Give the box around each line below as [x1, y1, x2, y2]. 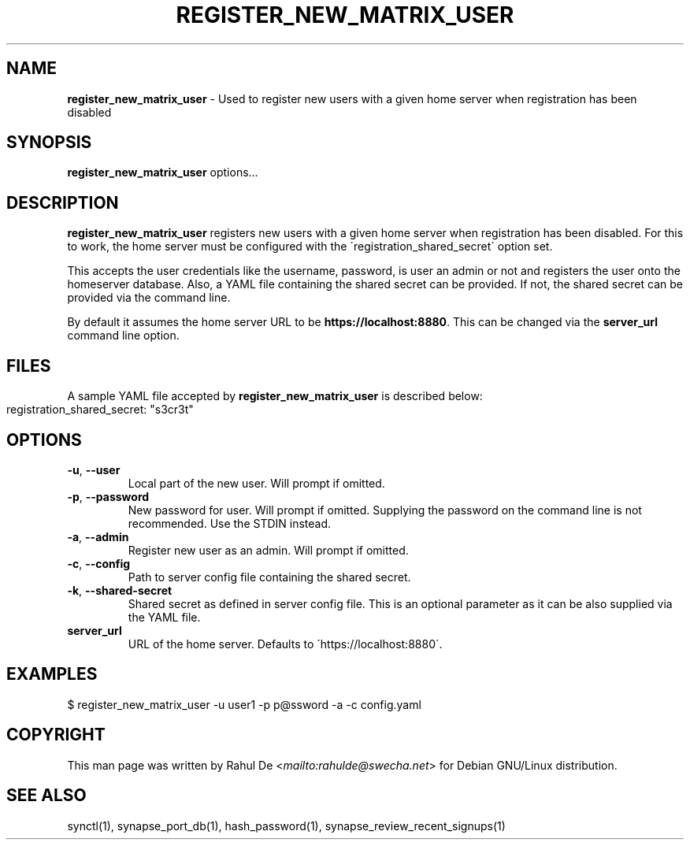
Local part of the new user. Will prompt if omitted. [128, 476, 385, 490]
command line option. [67, 328, 180, 343]
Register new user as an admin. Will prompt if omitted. [128, 543, 409, 557]
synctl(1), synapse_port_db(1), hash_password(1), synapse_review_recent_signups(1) [67, 818, 506, 833]
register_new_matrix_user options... [67, 165, 258, 180]
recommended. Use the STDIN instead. [128, 516, 332, 530]
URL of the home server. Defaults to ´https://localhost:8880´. [128, 636, 443, 651]
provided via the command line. [67, 291, 231, 305]
